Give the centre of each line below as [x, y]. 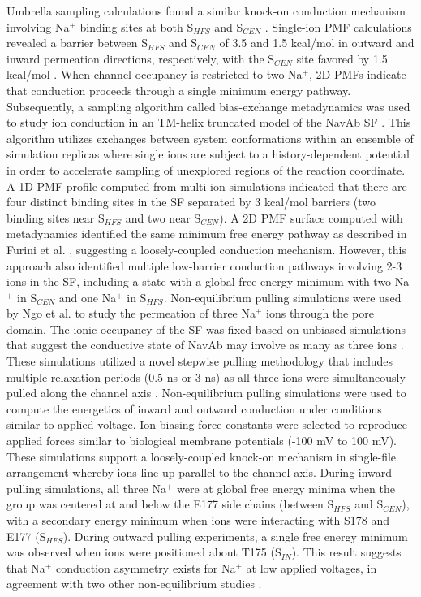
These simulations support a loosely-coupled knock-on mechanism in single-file [202, 456]
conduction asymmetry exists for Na [146, 567]
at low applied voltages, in [311, 567]
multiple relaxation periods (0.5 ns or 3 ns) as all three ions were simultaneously [206, 376]
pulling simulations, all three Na [86, 488]
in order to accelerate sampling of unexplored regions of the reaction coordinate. [206, 169]
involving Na [38, 26]
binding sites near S [56, 217]
